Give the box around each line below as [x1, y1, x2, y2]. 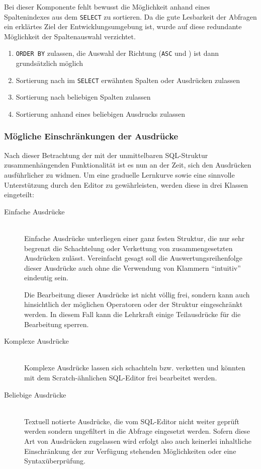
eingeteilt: [4, 189, 34, 200]
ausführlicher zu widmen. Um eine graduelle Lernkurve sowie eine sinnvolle [4, 169, 235, 180]
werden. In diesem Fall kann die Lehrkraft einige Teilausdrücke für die [24, 309, 241, 320]
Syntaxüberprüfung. [24, 455, 85, 466]
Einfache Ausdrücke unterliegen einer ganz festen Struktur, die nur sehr [24, 232, 245, 243]
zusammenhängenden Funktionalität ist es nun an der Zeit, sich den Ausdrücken [4, 160, 251, 170]
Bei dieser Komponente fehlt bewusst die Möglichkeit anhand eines [4, 2, 210, 12]
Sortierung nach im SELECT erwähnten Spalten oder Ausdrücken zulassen [16, 74, 240, 85]
